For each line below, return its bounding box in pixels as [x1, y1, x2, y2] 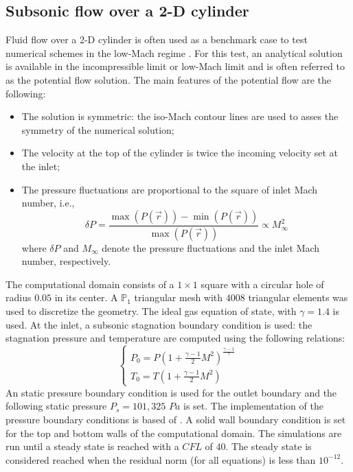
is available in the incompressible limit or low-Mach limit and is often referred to [5, 59, 345, 73]
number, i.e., [21, 196, 75, 210]
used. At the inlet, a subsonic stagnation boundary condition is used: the [5, 317, 312, 331]
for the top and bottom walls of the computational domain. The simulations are [5, 425, 342, 440]
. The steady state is [225, 439, 312, 453]
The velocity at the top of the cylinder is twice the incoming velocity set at [21, 145, 338, 160]
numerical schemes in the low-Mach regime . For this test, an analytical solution [5, 45, 343, 60]
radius [5, 290, 32, 305]
